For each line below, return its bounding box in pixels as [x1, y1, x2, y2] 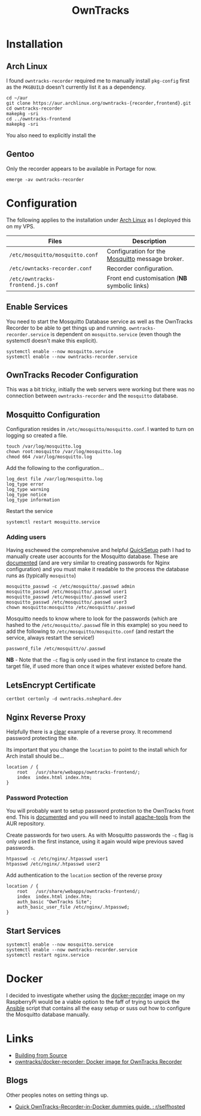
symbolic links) [106, 281, 150, 289]
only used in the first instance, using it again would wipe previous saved [6, 838, 184, 845]
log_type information [6, 497, 60, 503]
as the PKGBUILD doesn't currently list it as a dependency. [6, 83, 147, 91]
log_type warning [6, 487, 50, 493]
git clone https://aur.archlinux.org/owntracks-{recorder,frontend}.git [6, 100, 191, 106]
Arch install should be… [6, 753, 65, 760]
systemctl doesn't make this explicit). [6, 337, 98, 344]
